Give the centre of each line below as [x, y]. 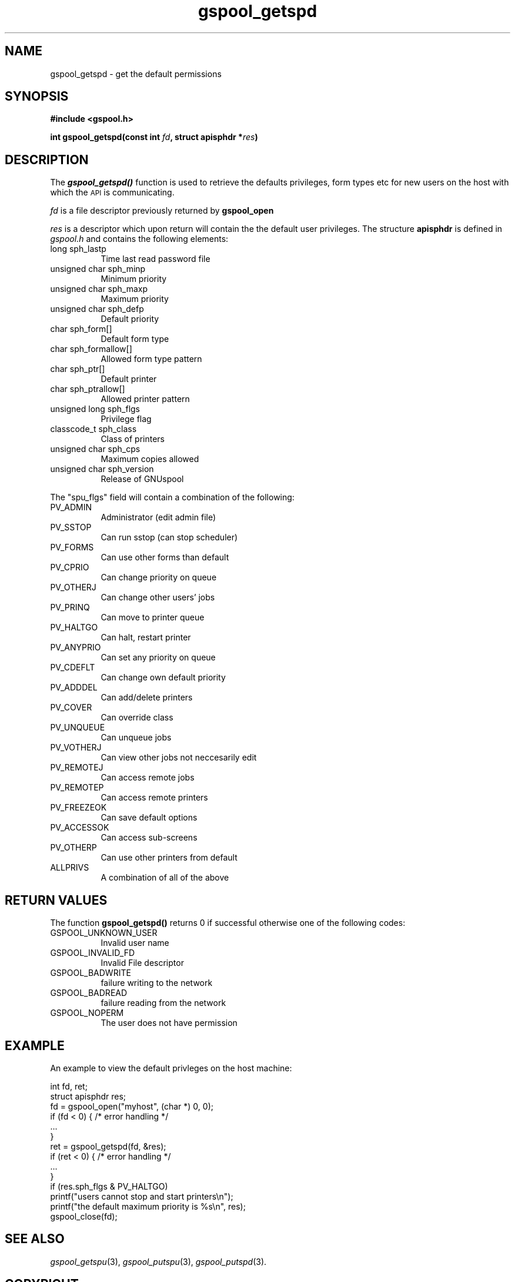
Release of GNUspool [142, 479]
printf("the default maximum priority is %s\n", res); [148, 1206]
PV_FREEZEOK [78, 808]
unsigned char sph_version [102, 469]
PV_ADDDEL [74, 688]
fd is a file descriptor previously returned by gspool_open [162, 211]
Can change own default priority [163, 677]
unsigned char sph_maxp [99, 289]
